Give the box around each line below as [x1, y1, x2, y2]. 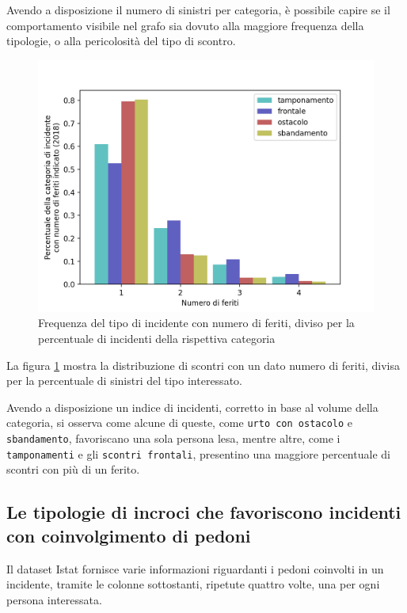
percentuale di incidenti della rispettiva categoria [38, 329, 276, 346]
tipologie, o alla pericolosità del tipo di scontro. [6, 32, 236, 49]
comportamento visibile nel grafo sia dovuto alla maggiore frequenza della [6, 17, 364, 33]
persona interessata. [6, 591, 102, 607]
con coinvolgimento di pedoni [6, 523, 251, 547]
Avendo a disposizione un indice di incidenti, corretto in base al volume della [6, 398, 378, 415]
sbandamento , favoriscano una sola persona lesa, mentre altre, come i [6, 430, 340, 446]
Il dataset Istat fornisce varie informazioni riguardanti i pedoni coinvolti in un [6, 560, 384, 577]
